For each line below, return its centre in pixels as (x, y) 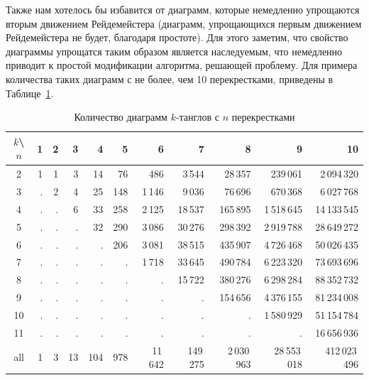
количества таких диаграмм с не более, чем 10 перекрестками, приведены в (170, 78)
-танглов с (198, 117)
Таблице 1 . (30, 93)
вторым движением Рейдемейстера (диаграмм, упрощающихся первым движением (184, 23)
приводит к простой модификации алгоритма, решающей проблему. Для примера (182, 65)
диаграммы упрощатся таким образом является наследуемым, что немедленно (174, 51)
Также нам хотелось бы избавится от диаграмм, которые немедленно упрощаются (183, 9)
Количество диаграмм (121, 117)
